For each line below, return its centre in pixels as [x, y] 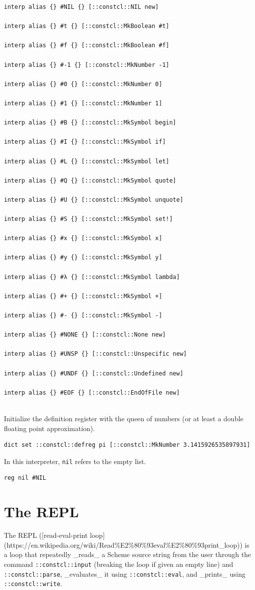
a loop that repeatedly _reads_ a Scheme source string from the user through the [127, 554]
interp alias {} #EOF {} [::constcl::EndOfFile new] [92, 392]
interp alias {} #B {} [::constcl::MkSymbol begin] [90, 123]
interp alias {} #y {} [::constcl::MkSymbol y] [83, 258]
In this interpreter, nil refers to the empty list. [75, 461]
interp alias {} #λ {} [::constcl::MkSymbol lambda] [92, 277]
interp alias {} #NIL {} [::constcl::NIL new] [81, 7]
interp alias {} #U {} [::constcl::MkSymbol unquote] [94, 200]
